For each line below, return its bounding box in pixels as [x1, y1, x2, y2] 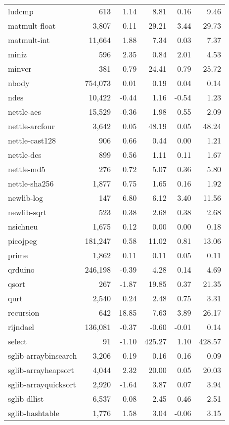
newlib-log [8, 192, 44, 203]
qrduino [8, 264, 35, 275]
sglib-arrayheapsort [8, 364, 74, 376]
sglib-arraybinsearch [8, 350, 77, 361]
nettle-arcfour [8, 120, 55, 132]
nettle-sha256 [8, 178, 54, 189]
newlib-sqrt [8, 206, 46, 218]
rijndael [8, 321, 34, 332]
